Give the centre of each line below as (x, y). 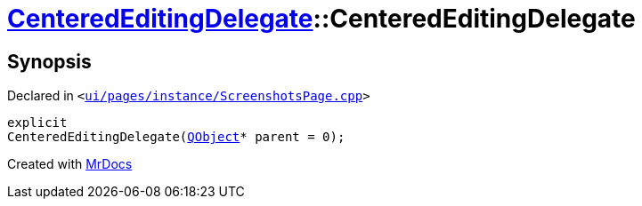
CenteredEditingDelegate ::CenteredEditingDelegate (321, 19)
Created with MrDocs (70, 164)
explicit (37, 123)
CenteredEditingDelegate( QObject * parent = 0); (176, 137)
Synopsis (49, 61)
